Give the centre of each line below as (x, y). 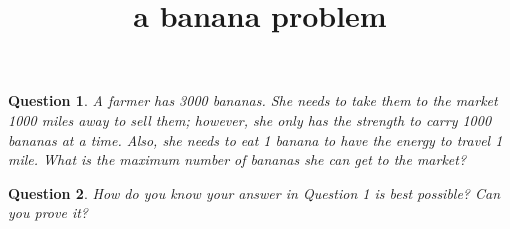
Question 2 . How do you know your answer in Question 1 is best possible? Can (254, 192)
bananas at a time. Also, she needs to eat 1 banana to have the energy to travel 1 (255, 139)
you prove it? (48, 212)
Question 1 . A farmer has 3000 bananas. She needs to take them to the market (253, 100)
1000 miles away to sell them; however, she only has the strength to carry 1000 (250, 119)
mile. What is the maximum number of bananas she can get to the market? (237, 159)
